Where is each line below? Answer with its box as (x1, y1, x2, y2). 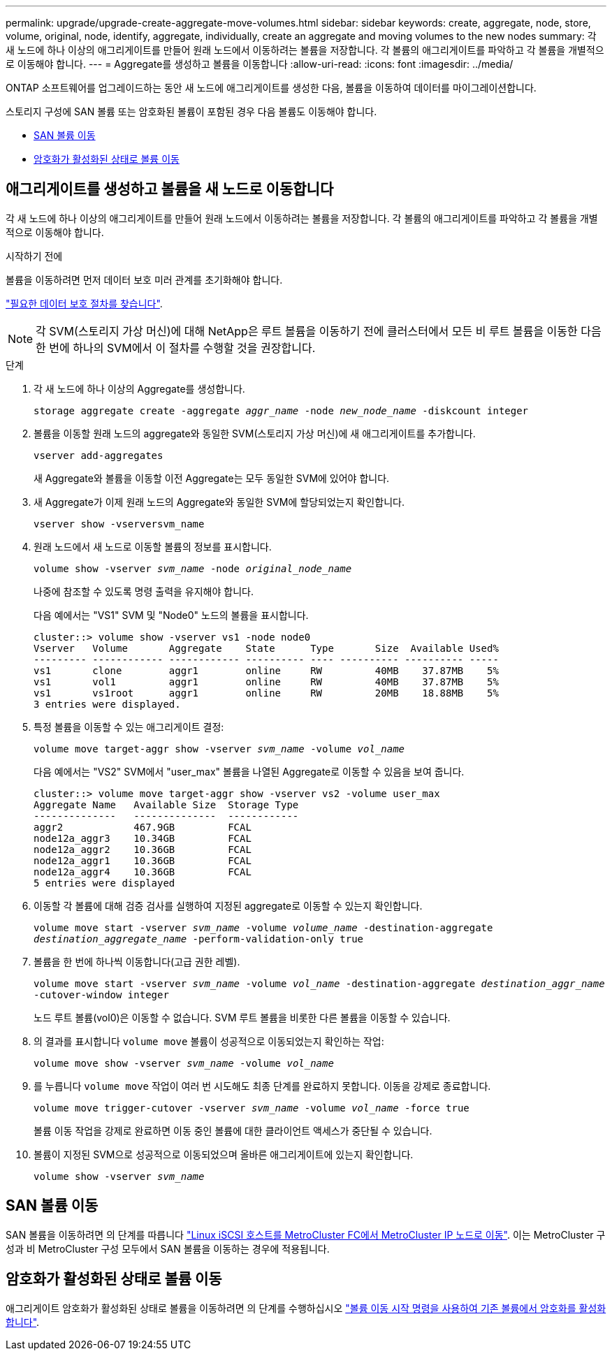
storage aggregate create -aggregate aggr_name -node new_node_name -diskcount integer (34, 404, 529, 416)
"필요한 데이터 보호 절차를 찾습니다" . (6, 297, 163, 309)
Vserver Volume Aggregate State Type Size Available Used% (34, 642, 499, 654)
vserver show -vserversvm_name (34, 518, 205, 530)
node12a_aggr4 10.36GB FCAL (34, 866, 252, 877)
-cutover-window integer (34, 989, 169, 1000)
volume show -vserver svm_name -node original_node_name (34, 562, 352, 574)
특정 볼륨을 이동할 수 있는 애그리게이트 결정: (34, 720, 224, 733)
